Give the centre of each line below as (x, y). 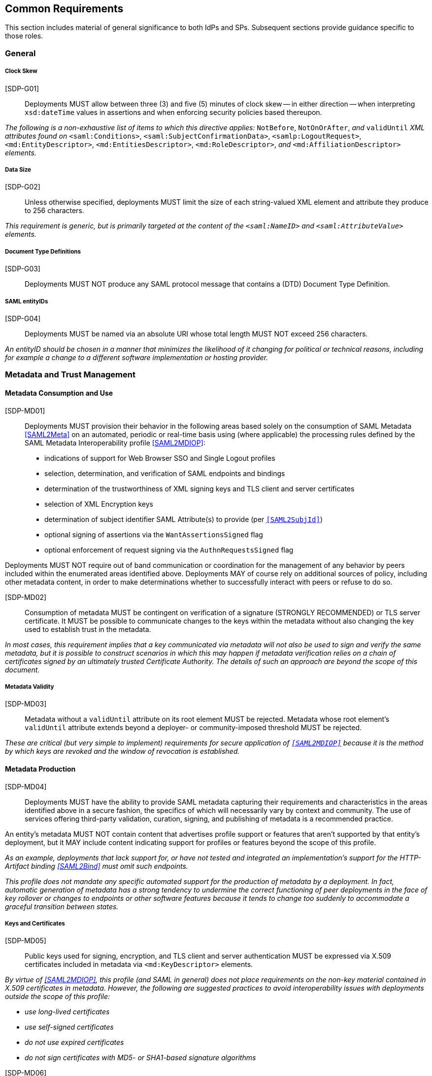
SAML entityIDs (27, 301)
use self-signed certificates (69, 1027)
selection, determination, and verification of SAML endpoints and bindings (165, 473)
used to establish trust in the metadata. (88, 629)
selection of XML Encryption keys (99, 504)
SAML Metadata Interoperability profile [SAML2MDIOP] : (115, 443)
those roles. (24, 36)
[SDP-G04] (23, 318)
